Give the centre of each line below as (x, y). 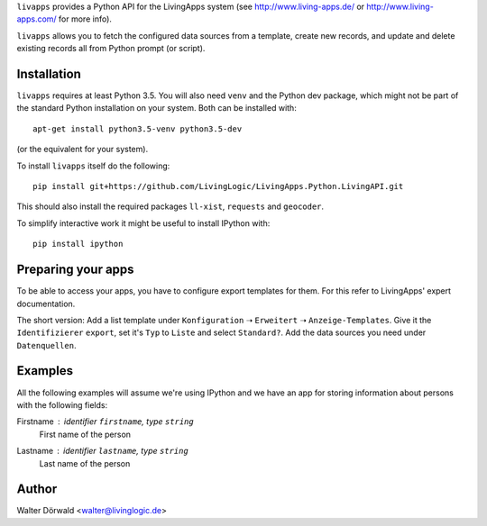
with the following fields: (62, 404)
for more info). (86, 19)
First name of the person (85, 434)
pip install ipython (78, 244)
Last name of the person (85, 463)
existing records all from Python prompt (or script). (111, 49)
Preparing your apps (75, 270)
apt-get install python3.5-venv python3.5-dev (138, 129)
